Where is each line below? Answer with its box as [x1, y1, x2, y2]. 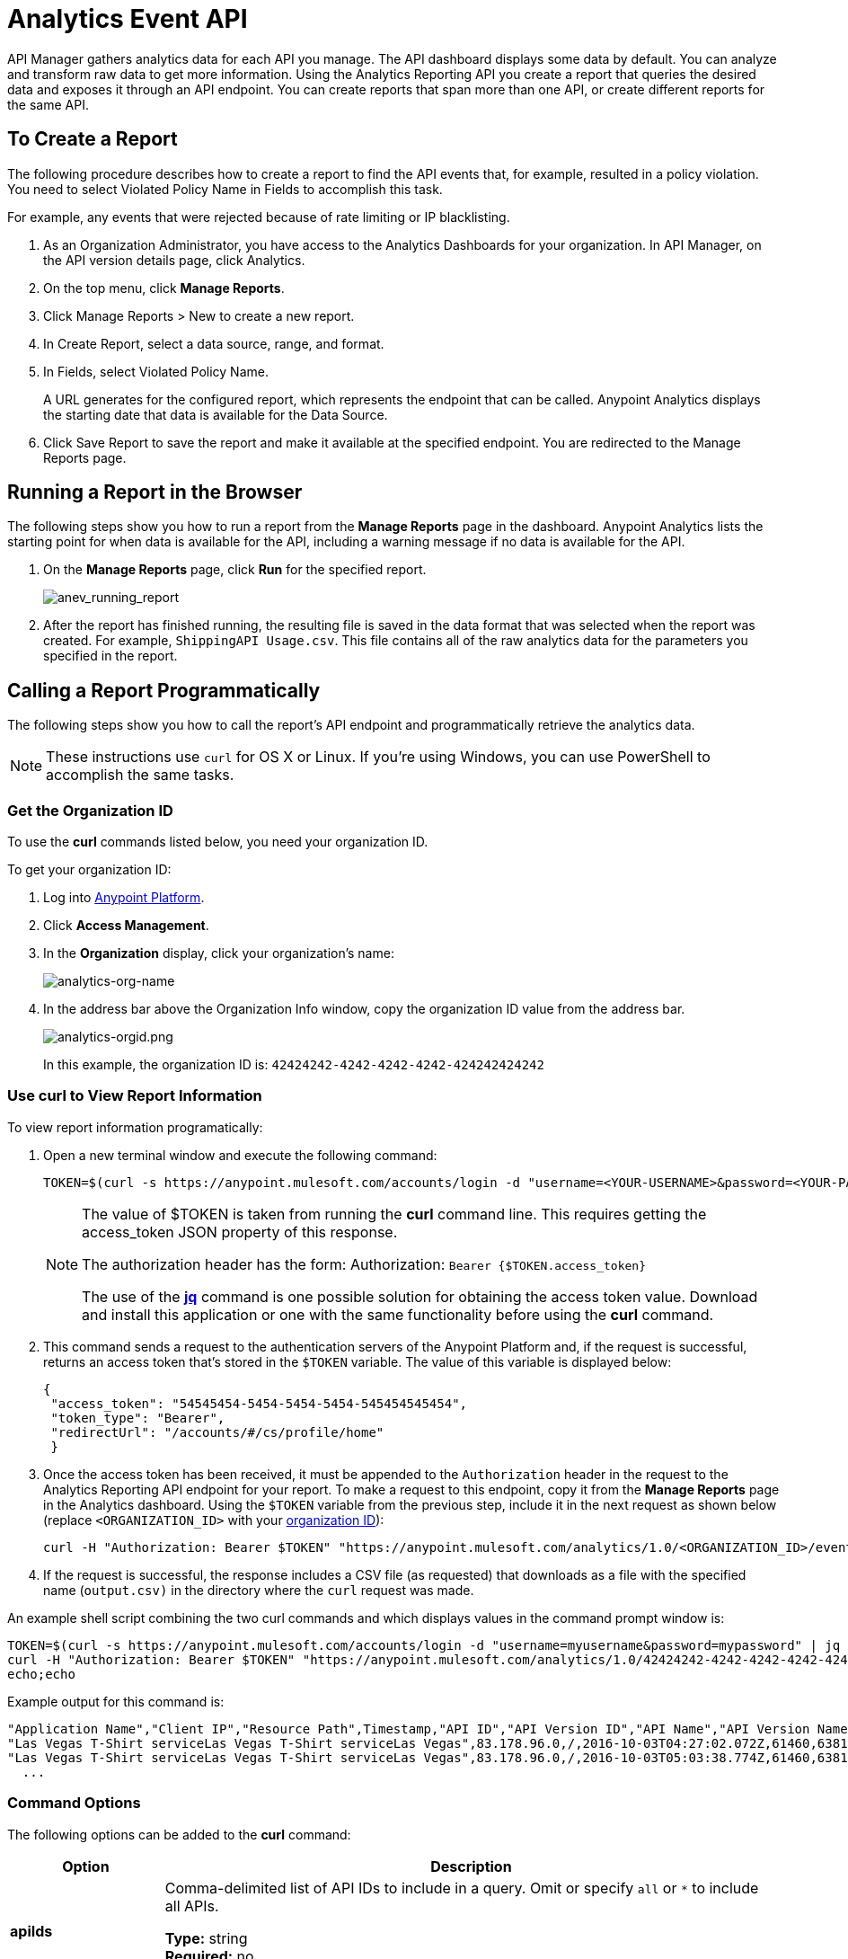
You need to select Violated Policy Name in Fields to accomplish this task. [7, 181, 443, 197]
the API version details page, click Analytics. [43, 252, 305, 268]
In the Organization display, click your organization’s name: [43, 945, 394, 962]
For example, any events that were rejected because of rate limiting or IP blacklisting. [7, 208, 510, 225]
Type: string [164, 1928, 248, 1947]
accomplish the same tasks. [46, 766, 234, 784]
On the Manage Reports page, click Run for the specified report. [43, 562, 427, 578]
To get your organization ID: [7, 862, 172, 878]
